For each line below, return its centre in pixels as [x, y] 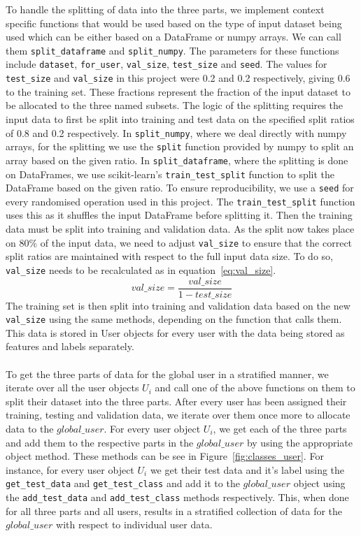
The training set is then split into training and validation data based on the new [178, 305]
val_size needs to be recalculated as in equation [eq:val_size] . [141, 269]
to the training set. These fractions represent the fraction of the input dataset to [178, 91]
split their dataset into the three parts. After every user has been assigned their [176, 401]
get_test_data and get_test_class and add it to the [123, 483]
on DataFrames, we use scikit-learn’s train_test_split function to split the [170, 174]
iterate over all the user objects [72, 387]
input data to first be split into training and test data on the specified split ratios [180, 118]
